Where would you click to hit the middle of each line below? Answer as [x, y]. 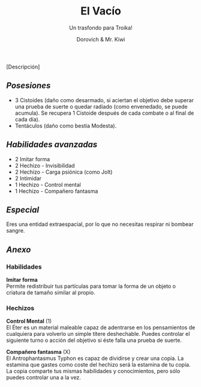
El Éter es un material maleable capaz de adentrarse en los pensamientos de [101, 328]
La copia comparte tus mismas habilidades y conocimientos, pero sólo [93, 371]
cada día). [27, 119]
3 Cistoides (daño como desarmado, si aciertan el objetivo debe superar [104, 100]
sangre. [16, 231]
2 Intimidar [28, 178]
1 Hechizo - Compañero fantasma [56, 191]
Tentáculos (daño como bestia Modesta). [66, 126]
